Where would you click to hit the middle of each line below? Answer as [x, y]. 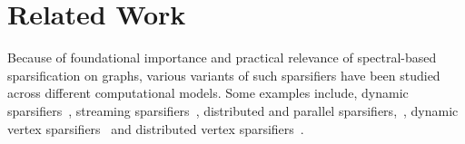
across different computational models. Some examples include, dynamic [208, 93]
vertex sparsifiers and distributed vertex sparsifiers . [156, 128]
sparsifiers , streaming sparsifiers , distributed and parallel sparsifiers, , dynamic [233, 110]
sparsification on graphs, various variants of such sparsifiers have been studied [224, 75]
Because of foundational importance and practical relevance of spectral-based [222, 58]
